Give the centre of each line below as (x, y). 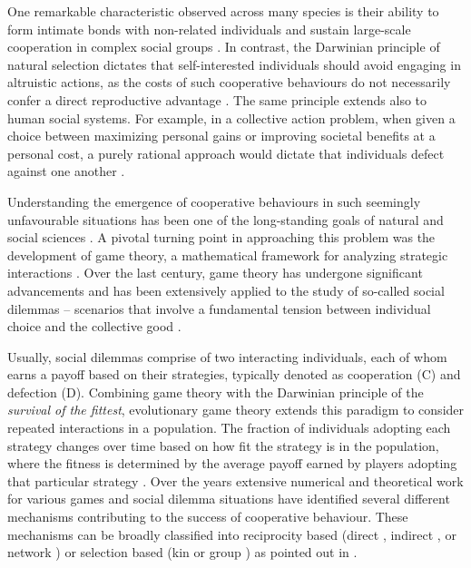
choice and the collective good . (94, 326)
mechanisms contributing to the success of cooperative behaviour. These (208, 517)
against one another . (66, 171)
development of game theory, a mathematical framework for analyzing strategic (228, 255)
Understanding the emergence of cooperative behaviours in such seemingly (214, 201)
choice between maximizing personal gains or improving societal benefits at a (221, 136)
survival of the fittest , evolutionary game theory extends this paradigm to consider (236, 410)
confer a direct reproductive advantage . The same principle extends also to (217, 99)
